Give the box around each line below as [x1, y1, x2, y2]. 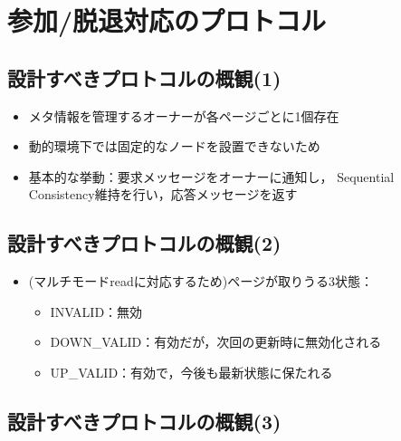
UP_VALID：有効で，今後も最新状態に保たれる [50, 362, 333, 381]
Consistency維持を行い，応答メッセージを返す [28, 185, 298, 204]
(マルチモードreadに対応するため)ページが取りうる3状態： [28, 272, 373, 291]
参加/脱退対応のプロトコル [7, 2, 327, 39]
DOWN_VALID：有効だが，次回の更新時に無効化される [50, 332, 382, 351]
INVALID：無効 [50, 302, 143, 321]
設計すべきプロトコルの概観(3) [7, 407, 282, 435]
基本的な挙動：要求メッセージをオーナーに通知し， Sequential [28, 167, 395, 186]
